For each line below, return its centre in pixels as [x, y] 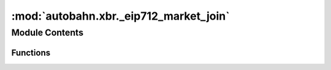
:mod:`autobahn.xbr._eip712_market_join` [120, 16]
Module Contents [48, 33]
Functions [31, 52]
